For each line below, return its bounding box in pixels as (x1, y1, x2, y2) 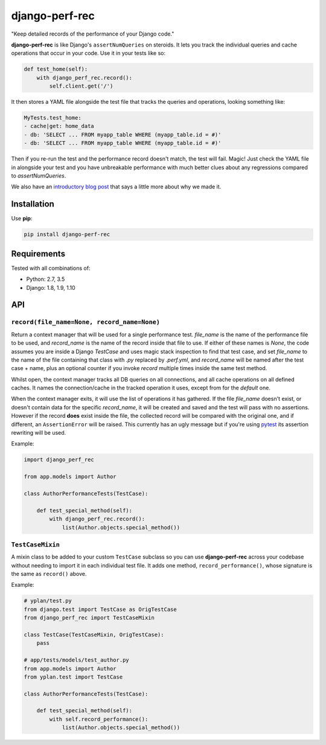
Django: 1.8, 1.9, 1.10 (26, 284, 75, 291)
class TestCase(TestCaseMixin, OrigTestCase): (24, 631, 164, 638)
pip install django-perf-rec (24, 231, 110, 238)
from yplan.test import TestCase (24, 673, 123, 680)
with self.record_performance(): (49, 715, 149, 723)
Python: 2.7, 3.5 (26, 275, 65, 283)
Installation (11, 199, 54, 209)
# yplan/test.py (24, 598, 72, 604)
